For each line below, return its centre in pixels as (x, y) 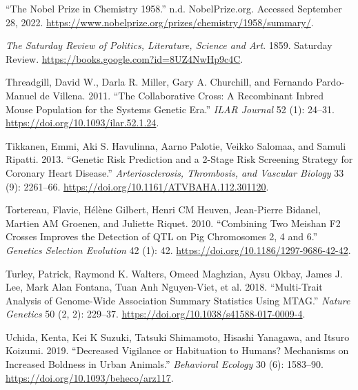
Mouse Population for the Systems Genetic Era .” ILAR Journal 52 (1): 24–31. (170, 109)
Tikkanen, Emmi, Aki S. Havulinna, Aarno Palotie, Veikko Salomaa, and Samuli (176, 145)
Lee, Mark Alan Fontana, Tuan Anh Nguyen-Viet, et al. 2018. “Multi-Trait (164, 287)
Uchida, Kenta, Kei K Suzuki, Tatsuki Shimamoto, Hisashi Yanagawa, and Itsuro (178, 337)
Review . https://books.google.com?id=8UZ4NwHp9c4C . (125, 58)
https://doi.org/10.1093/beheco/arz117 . (90, 377)
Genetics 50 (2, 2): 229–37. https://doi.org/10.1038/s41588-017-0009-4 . (156, 314)
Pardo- (330, 82)
